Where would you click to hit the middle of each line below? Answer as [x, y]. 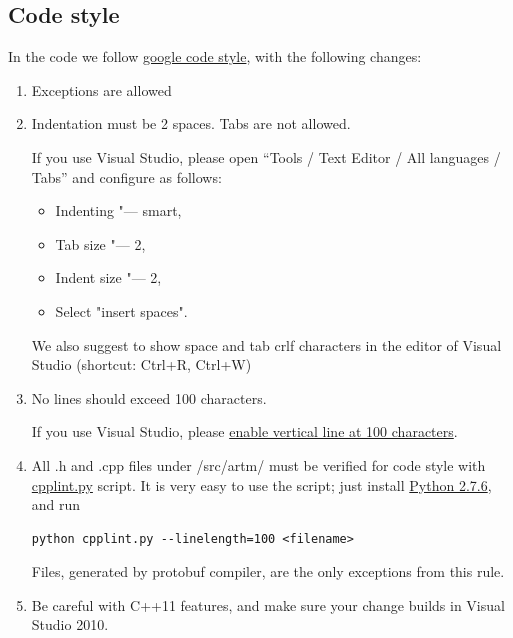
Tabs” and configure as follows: [126, 176]
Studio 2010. [70, 624]
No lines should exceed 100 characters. [149, 397]
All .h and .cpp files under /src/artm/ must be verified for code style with [258, 464]
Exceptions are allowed [101, 89]
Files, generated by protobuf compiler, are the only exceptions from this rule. [268, 571]
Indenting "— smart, [118, 210]
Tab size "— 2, [100, 243]
